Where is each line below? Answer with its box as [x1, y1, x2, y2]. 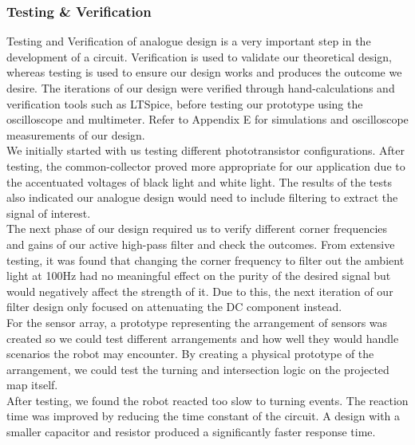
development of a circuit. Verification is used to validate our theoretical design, [6, 48, 392, 65]
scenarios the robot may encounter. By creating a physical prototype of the [6, 345, 374, 362]
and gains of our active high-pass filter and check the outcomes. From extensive [6, 235, 395, 252]
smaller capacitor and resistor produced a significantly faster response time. [6, 423, 376, 440]
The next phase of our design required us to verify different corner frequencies [6, 220, 388, 237]
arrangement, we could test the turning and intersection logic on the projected [6, 360, 389, 377]
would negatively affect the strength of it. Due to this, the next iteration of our [6, 282, 393, 299]
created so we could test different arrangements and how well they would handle [6, 329, 399, 346]
